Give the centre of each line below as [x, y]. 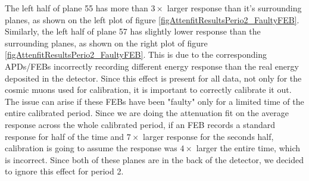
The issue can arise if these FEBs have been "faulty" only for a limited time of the [154, 101]
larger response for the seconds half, [208, 136]
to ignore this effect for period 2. [64, 171]
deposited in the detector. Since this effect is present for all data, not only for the [153, 78]
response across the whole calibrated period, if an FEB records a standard [140, 124]
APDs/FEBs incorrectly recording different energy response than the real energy [152, 66]
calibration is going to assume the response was [91, 148]
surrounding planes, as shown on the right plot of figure [106, 43]
